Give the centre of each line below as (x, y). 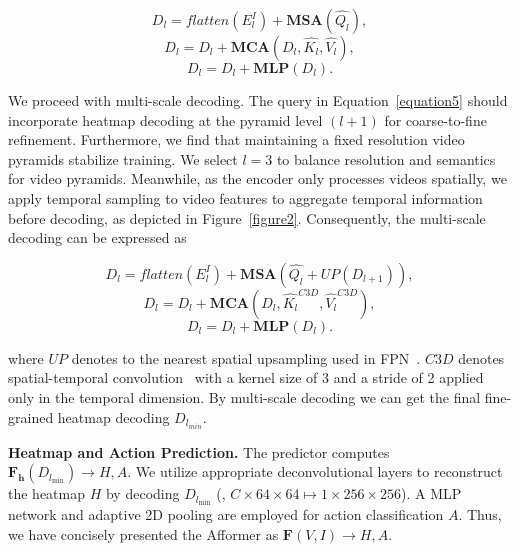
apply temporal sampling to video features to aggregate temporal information (245, 197)
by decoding (142, 493)
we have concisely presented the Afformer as (143, 533)
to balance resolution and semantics (386, 158)
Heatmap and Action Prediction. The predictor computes (199, 451)
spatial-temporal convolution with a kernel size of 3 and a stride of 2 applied (246, 377)
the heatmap (46, 493)
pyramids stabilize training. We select (123, 158)
